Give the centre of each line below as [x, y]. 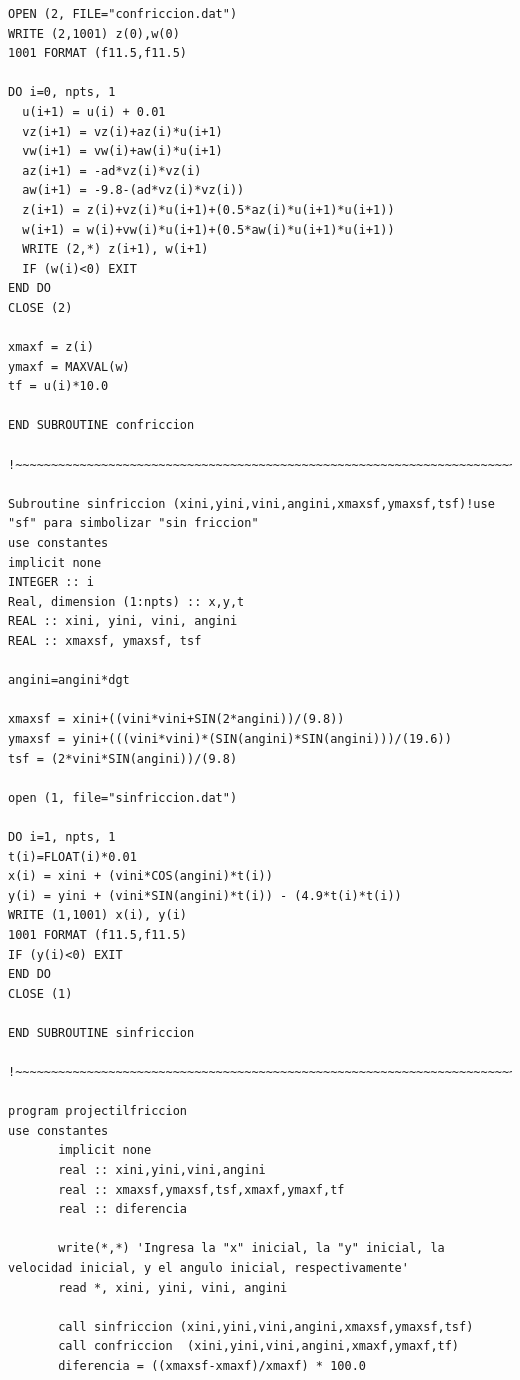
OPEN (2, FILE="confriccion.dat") [123, 14]
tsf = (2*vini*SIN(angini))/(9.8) [123, 758]
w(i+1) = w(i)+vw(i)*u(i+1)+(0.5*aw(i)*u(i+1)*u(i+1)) [208, 229]
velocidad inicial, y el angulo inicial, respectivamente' [208, 1268]
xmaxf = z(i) [51, 347]
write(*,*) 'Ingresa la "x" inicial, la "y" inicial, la [251, 1248]
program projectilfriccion [97, 1111]
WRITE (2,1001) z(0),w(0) [94, 33]
